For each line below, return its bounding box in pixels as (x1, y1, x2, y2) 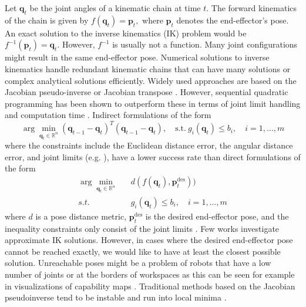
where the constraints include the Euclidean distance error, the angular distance (5, 139, 293, 151)
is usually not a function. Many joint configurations (112, 38, 298, 50)
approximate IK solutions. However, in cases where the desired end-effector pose (5, 234, 293, 246)
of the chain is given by (5, 14, 89, 26)
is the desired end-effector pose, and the (145, 210, 289, 222)
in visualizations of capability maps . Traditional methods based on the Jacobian (5, 279, 295, 292)
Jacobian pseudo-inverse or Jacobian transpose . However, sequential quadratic (5, 86, 288, 98)
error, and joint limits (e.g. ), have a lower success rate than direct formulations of (5, 150, 301, 163)
